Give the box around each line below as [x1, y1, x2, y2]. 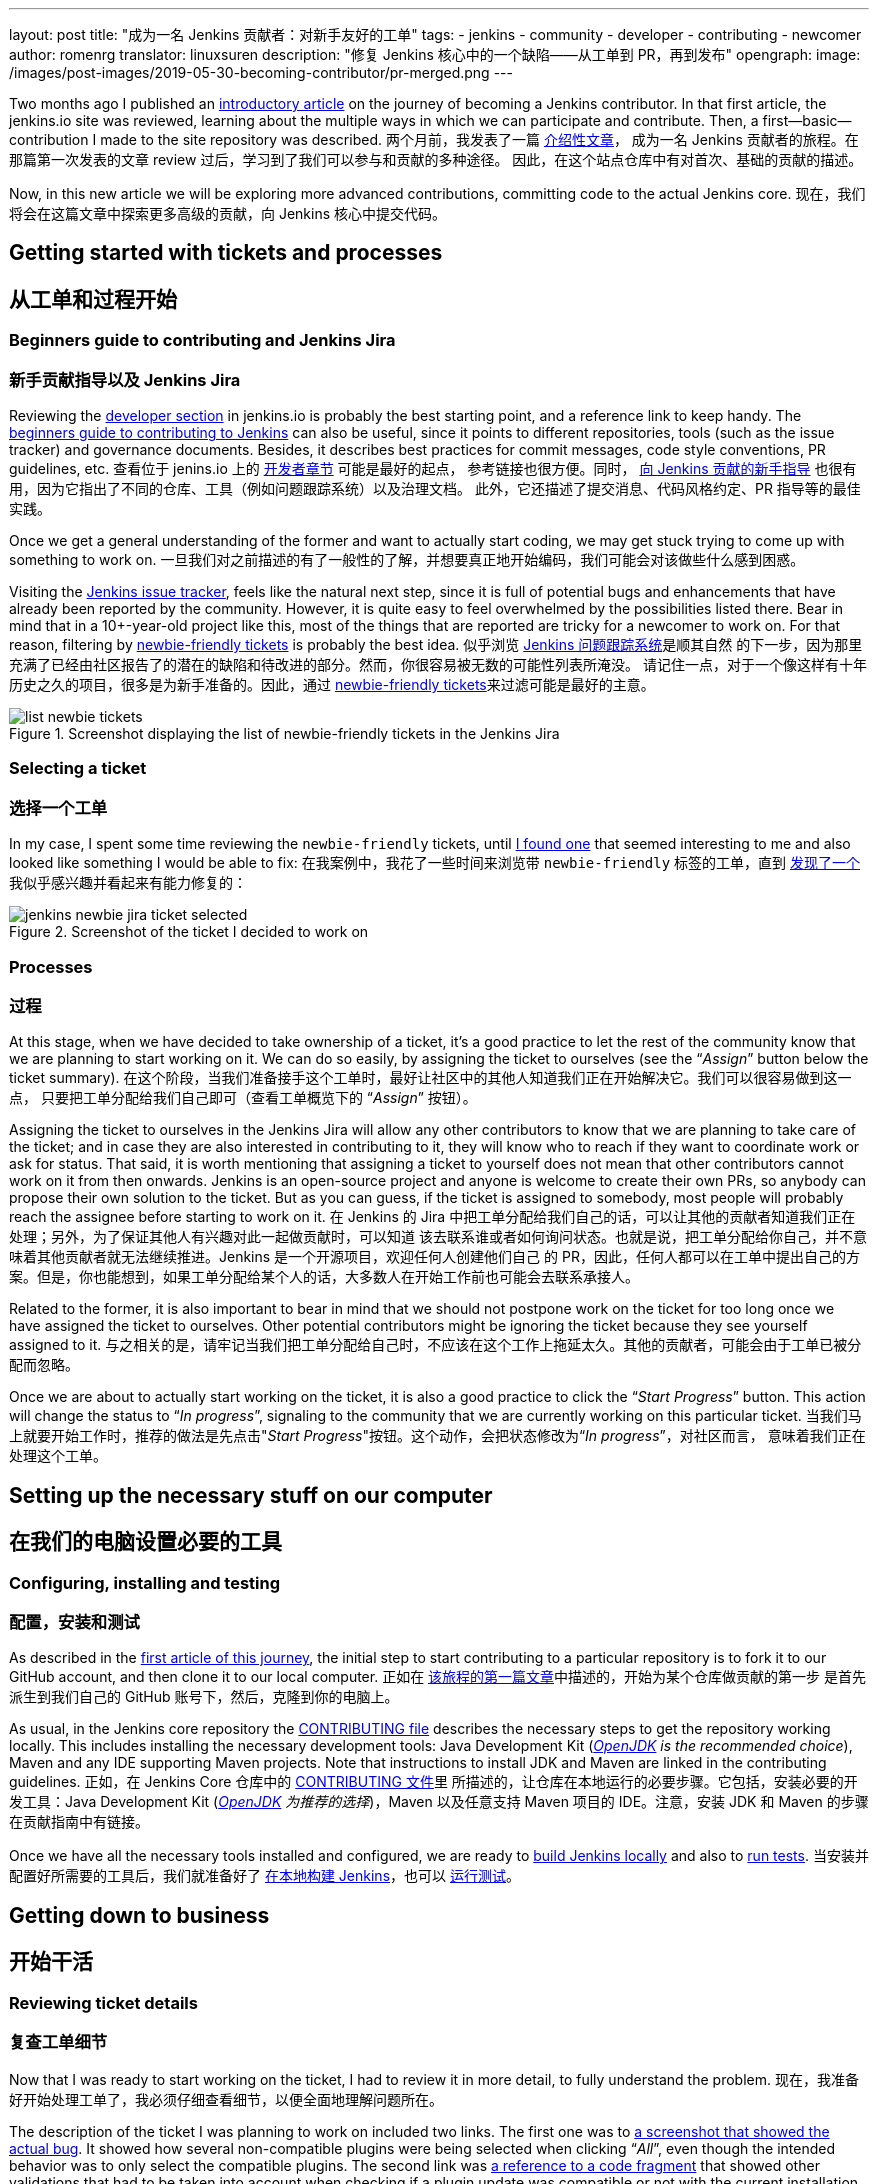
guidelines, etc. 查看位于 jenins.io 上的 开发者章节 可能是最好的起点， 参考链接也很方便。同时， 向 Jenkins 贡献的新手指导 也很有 [9, 460, 857, 478]
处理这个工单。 [9, 1447, 107, 1465]
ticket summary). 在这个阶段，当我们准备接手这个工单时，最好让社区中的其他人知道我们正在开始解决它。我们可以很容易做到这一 [9, 1069, 852, 1087]
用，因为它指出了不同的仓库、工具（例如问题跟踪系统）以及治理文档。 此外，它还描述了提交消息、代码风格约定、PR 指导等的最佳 [9, 480, 861, 498]
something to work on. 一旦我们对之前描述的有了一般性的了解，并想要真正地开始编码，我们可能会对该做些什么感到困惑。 [9, 551, 805, 569]
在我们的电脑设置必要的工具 [9, 1529, 282, 1555]
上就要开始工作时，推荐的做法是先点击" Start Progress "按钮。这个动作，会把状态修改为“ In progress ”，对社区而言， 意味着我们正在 [9, 1427, 866, 1445]
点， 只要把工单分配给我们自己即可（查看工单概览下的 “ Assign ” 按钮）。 [9, 1089, 477, 1107]
